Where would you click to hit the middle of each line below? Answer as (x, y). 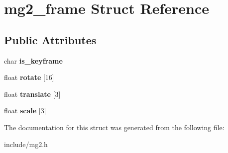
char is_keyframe (33, 60)
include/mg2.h (26, 144)
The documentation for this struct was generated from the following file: (114, 127)
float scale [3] (25, 111)
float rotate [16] (29, 77)
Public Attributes (50, 39)
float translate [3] (32, 94)
